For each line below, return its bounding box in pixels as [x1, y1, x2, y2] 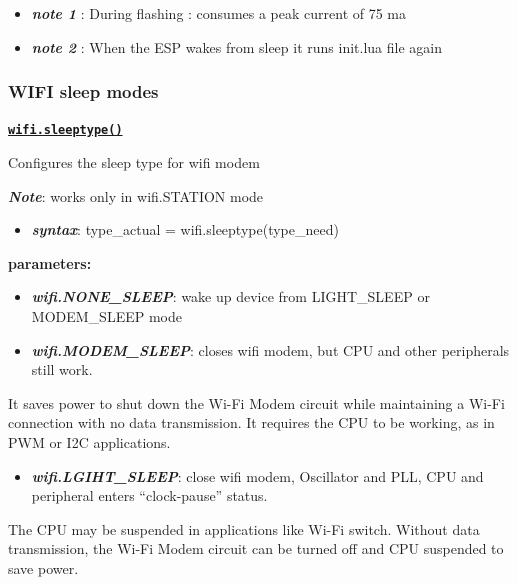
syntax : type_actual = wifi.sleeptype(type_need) [31, 219, 339, 240]
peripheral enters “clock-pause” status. [31, 485, 268, 506]
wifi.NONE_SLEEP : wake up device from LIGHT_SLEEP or [31, 286, 430, 307]
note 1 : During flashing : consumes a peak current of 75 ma [31, 3, 407, 23]
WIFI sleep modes [8, 79, 159, 104]
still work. [31, 359, 93, 380]
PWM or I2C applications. [8, 432, 171, 452]
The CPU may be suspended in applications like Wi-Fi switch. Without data [8, 518, 480, 539]
